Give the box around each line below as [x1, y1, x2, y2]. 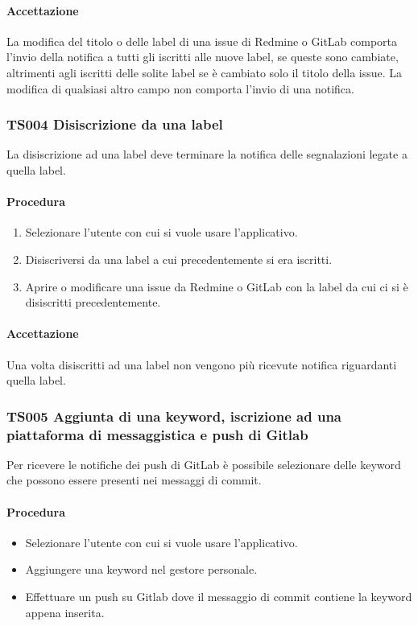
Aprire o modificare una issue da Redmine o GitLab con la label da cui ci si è [25, 278, 408, 294]
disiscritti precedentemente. [25, 294, 161, 311]
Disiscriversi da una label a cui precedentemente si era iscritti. [25, 250, 333, 267]
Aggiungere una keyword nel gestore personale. [25, 561, 258, 578]
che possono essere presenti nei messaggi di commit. [6, 472, 262, 488]
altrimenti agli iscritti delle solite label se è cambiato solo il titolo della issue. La [6, 64, 403, 80]
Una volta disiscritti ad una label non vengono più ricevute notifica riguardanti [6, 356, 397, 373]
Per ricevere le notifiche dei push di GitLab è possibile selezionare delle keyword [6, 455, 401, 472]
